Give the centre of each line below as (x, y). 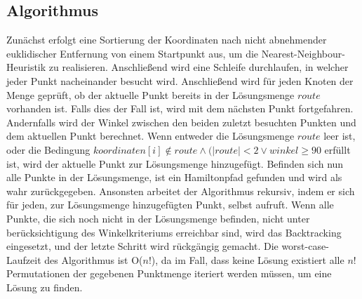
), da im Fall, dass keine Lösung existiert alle (248, 259)
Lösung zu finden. (45, 287)
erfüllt (337, 149)
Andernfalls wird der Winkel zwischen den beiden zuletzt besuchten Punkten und (181, 122)
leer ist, (340, 136)
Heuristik (26, 67)
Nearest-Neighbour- (303, 53)
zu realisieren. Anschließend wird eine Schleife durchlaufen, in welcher (199, 67)
